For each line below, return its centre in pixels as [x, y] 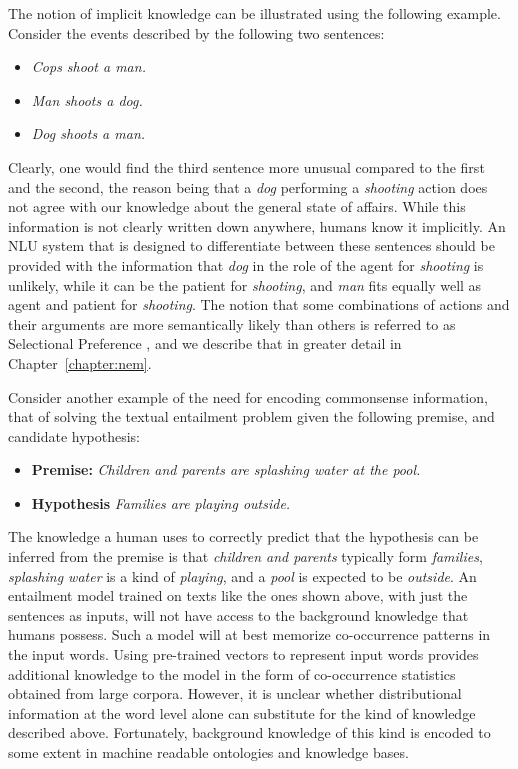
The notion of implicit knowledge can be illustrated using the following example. [254, 13]
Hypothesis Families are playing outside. [161, 502]
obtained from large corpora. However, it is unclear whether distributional [235, 693]
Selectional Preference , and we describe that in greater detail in [205, 343]
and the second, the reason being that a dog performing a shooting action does [248, 186]
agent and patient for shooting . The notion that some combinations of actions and [259, 304]
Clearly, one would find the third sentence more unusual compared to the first [246, 166]
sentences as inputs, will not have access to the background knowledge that [238, 614]
